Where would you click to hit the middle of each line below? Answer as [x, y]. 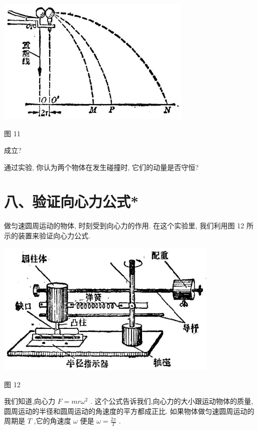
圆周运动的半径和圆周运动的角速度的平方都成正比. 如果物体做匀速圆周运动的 [129, 411]
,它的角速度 [52, 421]
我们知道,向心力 [30, 401]
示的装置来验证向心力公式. [47, 236]
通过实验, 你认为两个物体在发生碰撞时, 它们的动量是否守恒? [101, 167]
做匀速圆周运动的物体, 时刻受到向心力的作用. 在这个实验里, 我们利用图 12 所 [129, 226]
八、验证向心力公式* [72, 201]
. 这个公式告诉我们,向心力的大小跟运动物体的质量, [172, 401]
